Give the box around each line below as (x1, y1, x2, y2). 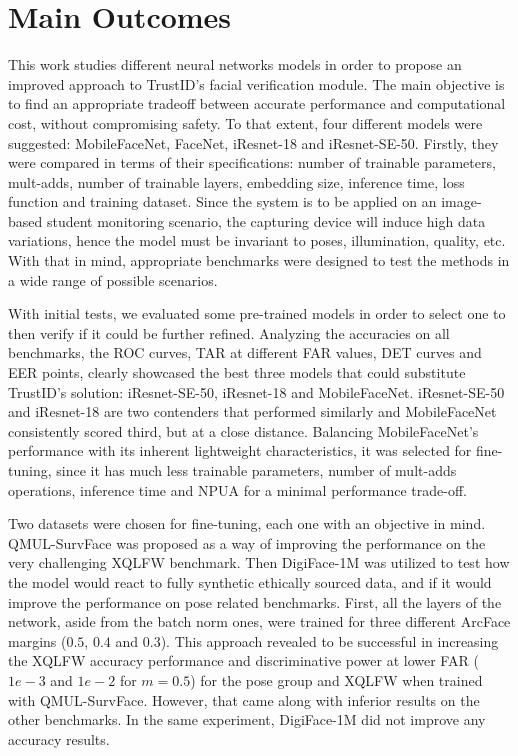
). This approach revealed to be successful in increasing (160, 630, 499, 651)
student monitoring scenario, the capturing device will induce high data (46, 210, 486, 231)
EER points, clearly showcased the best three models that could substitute (8, 362, 466, 383)
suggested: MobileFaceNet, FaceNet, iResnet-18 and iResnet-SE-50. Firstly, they (8, 132, 499, 153)
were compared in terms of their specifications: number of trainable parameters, (8, 152, 496, 173)
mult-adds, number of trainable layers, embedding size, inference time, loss (8, 171, 465, 192)
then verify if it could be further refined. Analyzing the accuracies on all (8, 322, 450, 343)
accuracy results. (8, 728, 110, 749)
